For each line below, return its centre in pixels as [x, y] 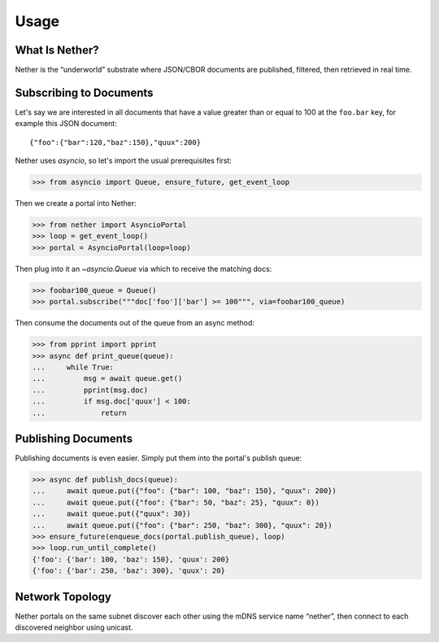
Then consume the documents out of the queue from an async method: [135, 323]
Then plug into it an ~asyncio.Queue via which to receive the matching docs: [143, 269]
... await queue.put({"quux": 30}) [111, 514]
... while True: [73, 367]
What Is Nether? [57, 50]
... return [80, 413]
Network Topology [63, 597]
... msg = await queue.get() [107, 379]
